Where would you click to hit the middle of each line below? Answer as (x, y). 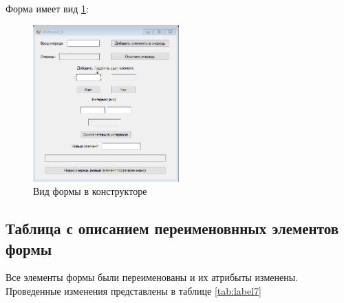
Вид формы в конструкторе (90, 191)
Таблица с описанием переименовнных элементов (172, 228)
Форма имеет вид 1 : (47, 8)
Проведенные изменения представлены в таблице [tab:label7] (133, 291)
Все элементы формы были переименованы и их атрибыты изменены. (152, 277)
